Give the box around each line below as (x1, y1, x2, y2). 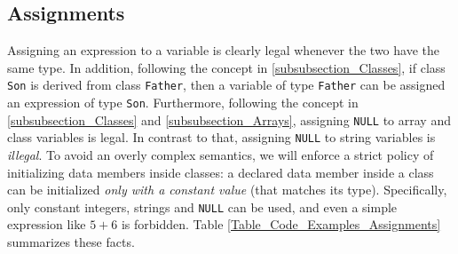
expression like (7, 215, 86, 234)
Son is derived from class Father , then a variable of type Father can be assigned (7, 75, 446, 94)
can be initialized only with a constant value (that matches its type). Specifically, (7, 180, 447, 199)
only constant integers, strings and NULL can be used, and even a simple (7, 197, 398, 216)
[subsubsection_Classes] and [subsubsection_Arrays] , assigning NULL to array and (7, 110, 451, 129)
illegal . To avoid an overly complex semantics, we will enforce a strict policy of (7, 146, 434, 164)
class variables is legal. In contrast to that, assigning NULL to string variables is (7, 128, 436, 147)
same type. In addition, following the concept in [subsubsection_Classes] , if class (7, 58, 446, 76)
